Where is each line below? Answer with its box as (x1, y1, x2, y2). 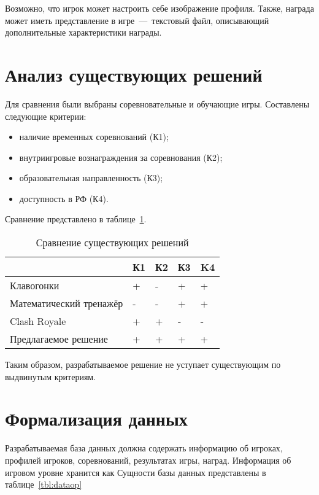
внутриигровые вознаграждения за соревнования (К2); (19, 150, 223, 163)
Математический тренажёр (10, 296, 123, 311)
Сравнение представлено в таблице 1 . (5, 212, 147, 225)
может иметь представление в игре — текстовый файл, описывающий (5, 14, 269, 26)
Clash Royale (10, 314, 66, 329)
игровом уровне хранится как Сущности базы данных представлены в (5, 466, 266, 478)
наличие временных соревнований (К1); (19, 130, 169, 143)
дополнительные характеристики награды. (5, 26, 162, 39)
